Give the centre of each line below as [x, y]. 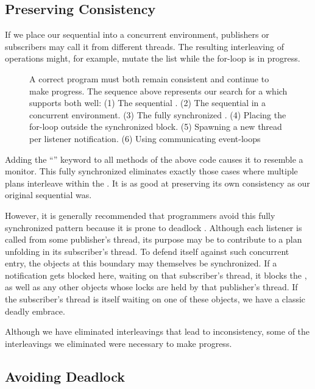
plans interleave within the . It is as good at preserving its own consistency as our [157, 183]
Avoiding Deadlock [65, 376]
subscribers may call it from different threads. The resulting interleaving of [144, 46]
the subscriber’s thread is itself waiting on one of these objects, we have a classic [155, 299]
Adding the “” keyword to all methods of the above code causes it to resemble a [154, 159]
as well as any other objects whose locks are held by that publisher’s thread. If [151, 287]
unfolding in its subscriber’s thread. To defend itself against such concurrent [147, 251]
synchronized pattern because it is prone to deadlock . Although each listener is [154, 227]
